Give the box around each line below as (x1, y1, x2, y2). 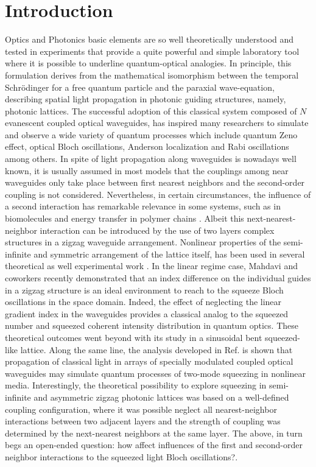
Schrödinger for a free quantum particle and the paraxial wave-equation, (5, 80, 275, 93)
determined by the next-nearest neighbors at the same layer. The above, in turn (5, 426, 303, 439)
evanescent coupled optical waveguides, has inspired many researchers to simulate (5, 116, 309, 129)
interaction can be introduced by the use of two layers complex (40, 223, 275, 236)
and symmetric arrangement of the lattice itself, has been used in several (33, 247, 305, 260)
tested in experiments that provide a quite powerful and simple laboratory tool (5, 44, 300, 57)
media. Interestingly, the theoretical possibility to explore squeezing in (5, 379, 267, 392)
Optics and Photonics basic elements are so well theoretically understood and (5, 33, 294, 46)
